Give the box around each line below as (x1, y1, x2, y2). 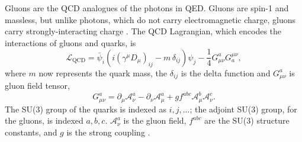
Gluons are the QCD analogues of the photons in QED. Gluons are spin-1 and (5, 2, 289, 14)
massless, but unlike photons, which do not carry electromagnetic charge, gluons (5, 13, 295, 25)
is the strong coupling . (66, 126, 150, 138)
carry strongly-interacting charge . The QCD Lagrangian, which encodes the (5, 25, 282, 37)
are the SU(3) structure (204, 114, 290, 127)
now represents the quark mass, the (38, 66, 168, 79)
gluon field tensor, (5, 79, 70, 92)
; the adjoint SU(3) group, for (189, 102, 297, 115)
